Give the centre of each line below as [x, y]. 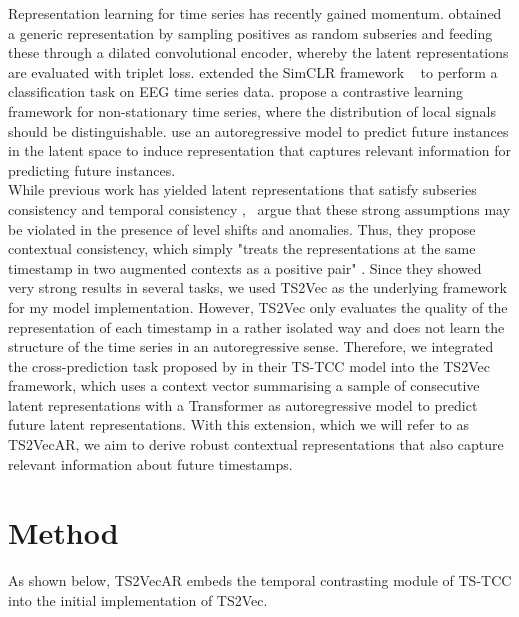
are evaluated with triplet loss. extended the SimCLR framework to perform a [253, 71]
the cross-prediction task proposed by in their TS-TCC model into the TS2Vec [249, 365]
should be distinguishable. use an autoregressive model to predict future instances [258, 130]
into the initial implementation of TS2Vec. [138, 599]
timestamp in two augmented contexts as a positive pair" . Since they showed [245, 267]
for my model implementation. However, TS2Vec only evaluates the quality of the [258, 306]
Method [63, 532]
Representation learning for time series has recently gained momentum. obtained [255, 13]
